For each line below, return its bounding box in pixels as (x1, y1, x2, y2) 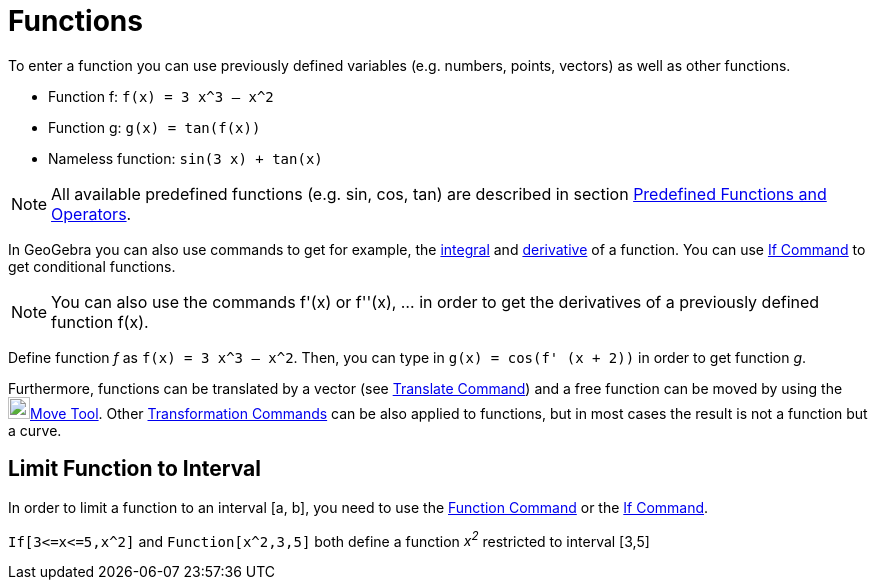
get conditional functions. (8, 257, 176, 275)
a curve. (8, 421, 62, 439)
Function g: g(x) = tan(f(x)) (48, 118, 261, 136)
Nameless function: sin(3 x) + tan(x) (48, 149, 323, 167)
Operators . (51, 203, 132, 224)
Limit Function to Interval (8, 456, 261, 482)
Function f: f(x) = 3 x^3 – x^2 (48, 87, 274, 105)
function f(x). (51, 311, 149, 332)
